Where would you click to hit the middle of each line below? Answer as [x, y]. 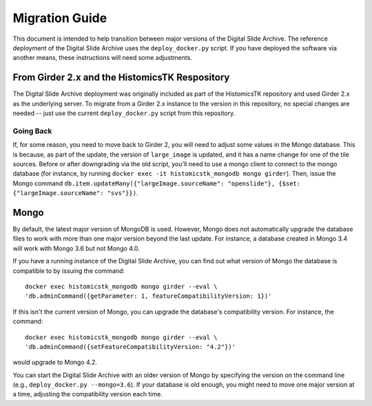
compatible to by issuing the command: [69, 271]
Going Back [32, 131]
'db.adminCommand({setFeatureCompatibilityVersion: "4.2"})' [130, 347]
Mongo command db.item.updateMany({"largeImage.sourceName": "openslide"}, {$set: [157, 183]
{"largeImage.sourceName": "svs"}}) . [75, 193]
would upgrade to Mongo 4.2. [55, 363]
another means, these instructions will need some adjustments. [102, 58]
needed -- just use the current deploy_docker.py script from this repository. [124, 113]
